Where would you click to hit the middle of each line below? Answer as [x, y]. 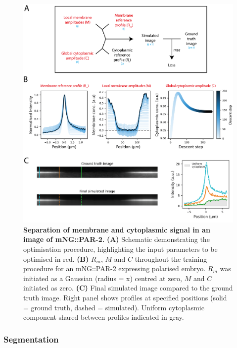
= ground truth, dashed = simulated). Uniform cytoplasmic [114, 307]
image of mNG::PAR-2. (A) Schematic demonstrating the [117, 239]
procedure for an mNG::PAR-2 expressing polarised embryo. [115, 268]
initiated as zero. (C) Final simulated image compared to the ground [128, 288]
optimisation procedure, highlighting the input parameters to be [120, 249]
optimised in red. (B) [56, 259]
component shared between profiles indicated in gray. [104, 317]
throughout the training [171, 259]
